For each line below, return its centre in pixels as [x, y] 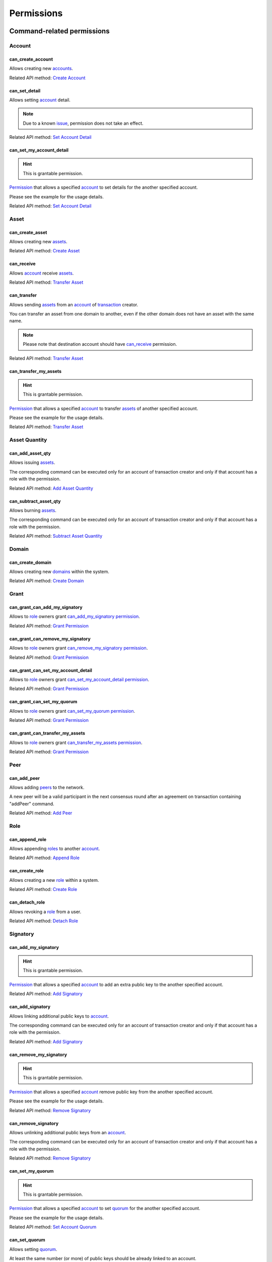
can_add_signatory [30, 1007]
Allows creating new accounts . [41, 69]
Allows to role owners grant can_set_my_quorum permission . [72, 711]
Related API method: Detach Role [44, 921]
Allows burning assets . [33, 510]
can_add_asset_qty [30, 453]
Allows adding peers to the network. [47, 787]
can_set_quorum [27, 1240]
